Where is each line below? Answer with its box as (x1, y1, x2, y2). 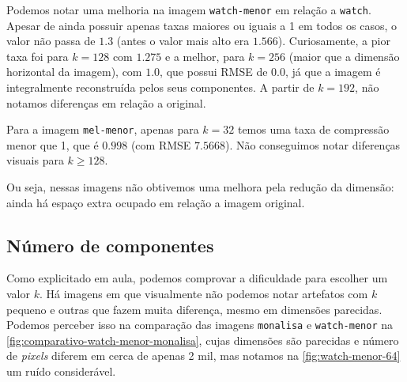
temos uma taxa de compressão (237, 121, 390, 138)
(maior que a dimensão (288, 47, 400, 64)
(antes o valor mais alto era (116, 32, 250, 49)
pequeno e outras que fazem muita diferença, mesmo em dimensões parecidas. (6, 301, 383, 317)
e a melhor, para (165, 47, 245, 64)
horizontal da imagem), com (6, 63, 142, 80)
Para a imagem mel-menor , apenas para (6, 121, 199, 138)
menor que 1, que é (6, 136, 99, 153)
